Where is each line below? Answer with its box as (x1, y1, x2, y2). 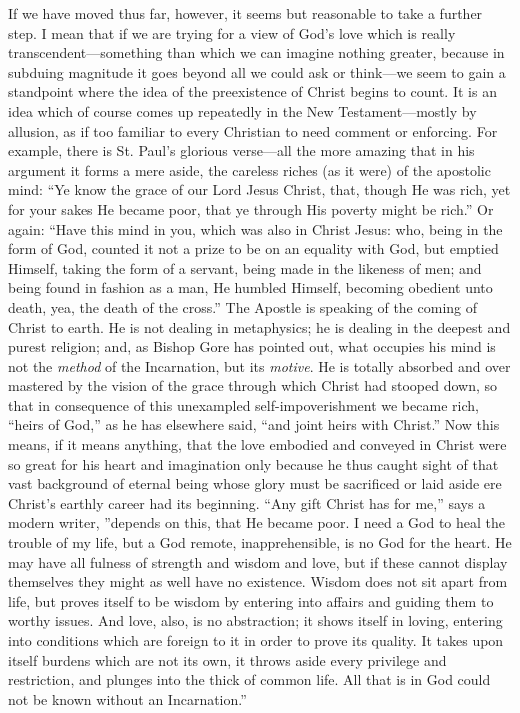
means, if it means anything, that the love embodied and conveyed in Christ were (8, 434, 507, 455)
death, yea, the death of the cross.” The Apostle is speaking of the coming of (8, 296, 477, 317)
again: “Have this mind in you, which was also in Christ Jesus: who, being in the (8, 218, 503, 239)
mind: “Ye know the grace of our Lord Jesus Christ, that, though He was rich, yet (8, 179, 511, 200)
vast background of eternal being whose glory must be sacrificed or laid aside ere (8, 473, 502, 494)
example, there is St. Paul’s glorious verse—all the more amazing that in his (8, 140, 475, 161)
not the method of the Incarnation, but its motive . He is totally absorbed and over (8, 355, 511, 376)
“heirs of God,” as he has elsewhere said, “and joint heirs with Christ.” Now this (8, 414, 500, 435)
